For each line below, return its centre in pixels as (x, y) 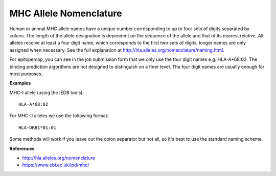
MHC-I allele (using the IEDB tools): (47, 93)
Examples (20, 83)
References (22, 148)
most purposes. (26, 74)
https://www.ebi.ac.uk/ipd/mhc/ (56, 165)
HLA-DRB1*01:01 (38, 127)
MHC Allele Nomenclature (66, 13)
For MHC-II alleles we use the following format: (59, 116)
